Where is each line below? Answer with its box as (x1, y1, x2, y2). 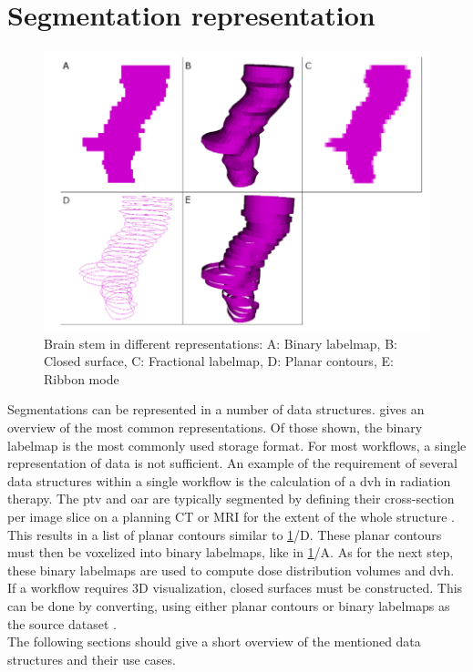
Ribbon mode (44, 369, 119, 388)
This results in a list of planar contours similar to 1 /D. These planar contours (7, 524, 442, 544)
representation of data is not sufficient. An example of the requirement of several (7, 453, 458, 473)
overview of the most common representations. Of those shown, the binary (7, 418, 423, 437)
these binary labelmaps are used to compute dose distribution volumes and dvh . (7, 560, 455, 579)
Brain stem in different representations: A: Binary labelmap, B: (44, 333, 397, 352)
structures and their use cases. (7, 649, 176, 668)
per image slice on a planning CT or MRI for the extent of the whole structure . (7, 507, 455, 526)
